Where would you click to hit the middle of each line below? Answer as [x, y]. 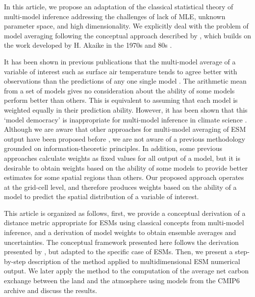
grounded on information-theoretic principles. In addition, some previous [113, 148]
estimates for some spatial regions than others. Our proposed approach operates [124, 177]
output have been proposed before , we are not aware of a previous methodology [125, 138]
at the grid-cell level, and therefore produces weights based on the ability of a [120, 187]
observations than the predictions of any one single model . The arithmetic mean [125, 81]
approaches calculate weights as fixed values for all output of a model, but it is [122, 158]
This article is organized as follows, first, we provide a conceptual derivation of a [125, 213]
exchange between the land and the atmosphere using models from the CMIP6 [122, 281]
